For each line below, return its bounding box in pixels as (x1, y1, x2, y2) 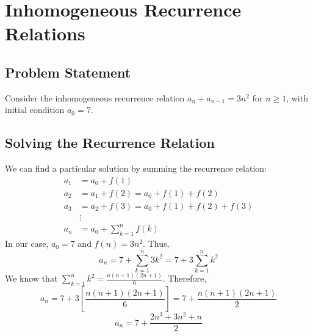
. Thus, (143, 237, 170, 250)
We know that (5, 272, 58, 285)
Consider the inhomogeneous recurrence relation (5, 91, 185, 104)
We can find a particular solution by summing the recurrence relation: (5, 162, 267, 175)
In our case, (5, 237, 49, 250)
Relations (5, 21, 85, 46)
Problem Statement (5, 62, 131, 81)
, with (286, 91, 308, 104)
